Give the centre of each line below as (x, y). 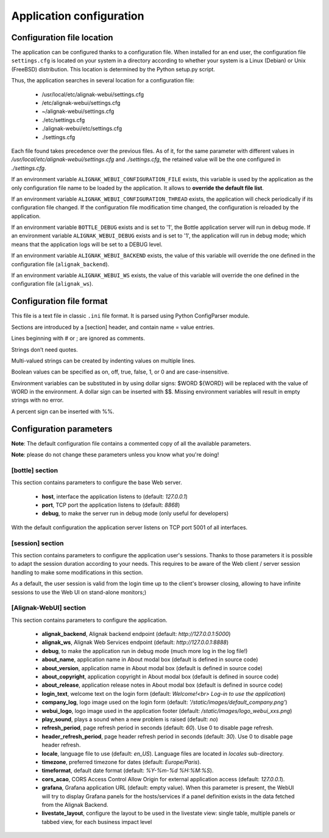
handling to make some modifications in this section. (77, 572)
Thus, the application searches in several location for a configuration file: (103, 81)
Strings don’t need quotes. (45, 349)
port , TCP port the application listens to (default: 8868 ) (111, 505)
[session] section (37, 543)
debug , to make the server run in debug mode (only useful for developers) (135, 513)
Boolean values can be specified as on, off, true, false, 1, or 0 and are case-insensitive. (120, 372)
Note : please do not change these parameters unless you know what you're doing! (115, 455)
